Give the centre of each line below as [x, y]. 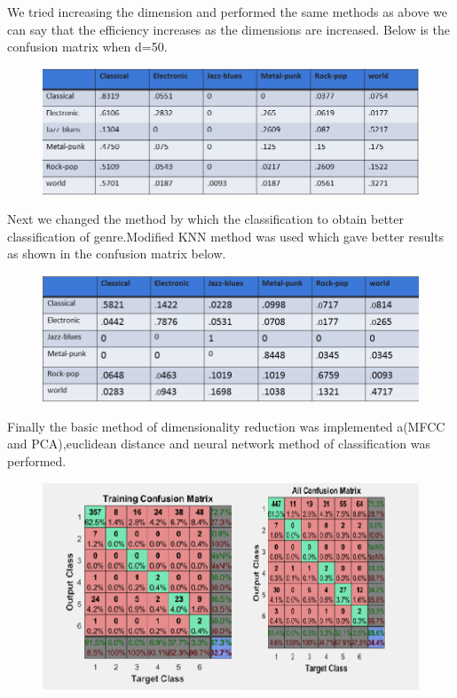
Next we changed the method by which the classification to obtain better [206, 219]
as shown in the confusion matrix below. [117, 254]
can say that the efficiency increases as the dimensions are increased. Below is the [228, 29]
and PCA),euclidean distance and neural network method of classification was [219, 444]
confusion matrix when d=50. [87, 47]
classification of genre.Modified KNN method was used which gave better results [226, 236]
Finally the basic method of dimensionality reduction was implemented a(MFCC [226, 426]
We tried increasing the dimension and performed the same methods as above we [227, 12]
